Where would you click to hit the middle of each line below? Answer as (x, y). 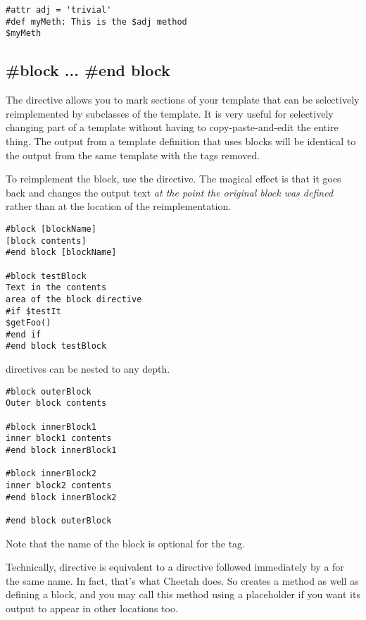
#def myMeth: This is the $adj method (96, 21)
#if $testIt (33, 311)
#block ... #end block (88, 70)
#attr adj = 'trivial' (59, 10)
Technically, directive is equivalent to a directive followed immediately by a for (175, 567)
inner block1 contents (59, 439)
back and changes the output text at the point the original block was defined (170, 192)
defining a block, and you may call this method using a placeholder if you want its (183, 594)
